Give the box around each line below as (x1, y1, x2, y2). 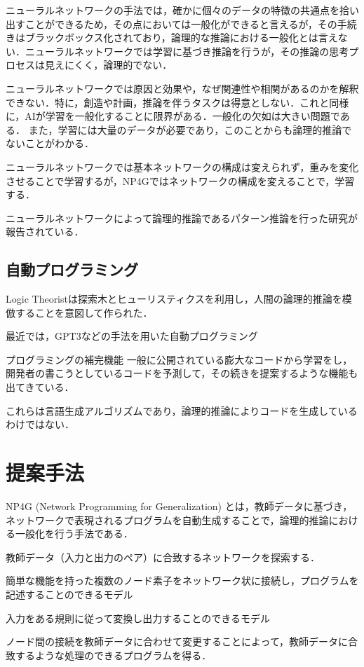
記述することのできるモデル (6, 586, 133, 601)
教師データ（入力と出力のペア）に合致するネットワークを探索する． (6, 549, 320, 564)
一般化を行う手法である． (15, 526, 133, 541)
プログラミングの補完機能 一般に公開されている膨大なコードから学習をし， (6, 352, 353, 366)
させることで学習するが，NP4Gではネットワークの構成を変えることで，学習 (6, 173, 355, 188)
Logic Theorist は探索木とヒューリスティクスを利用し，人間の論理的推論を (6, 291, 342, 306)
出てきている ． (6, 380, 74, 394)
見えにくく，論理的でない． (44, 57, 173, 72)
